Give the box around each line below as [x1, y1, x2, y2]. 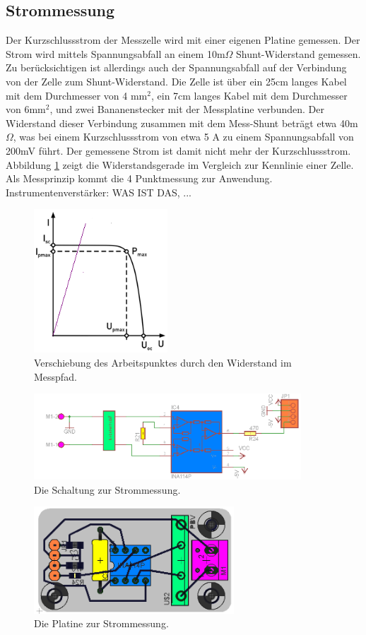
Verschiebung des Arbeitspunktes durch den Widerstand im [34, 355, 292, 369]
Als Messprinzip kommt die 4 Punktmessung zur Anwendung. [6, 171, 273, 186]
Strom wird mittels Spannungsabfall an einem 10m [6, 46, 225, 61]
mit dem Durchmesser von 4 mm [6, 88, 148, 102]
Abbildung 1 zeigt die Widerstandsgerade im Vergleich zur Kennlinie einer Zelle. [6, 157, 354, 172]
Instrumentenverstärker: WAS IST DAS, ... [6, 184, 192, 199]
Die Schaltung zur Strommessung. [34, 482, 181, 497]
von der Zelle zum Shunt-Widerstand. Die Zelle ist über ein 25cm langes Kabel [6, 73, 347, 88]
